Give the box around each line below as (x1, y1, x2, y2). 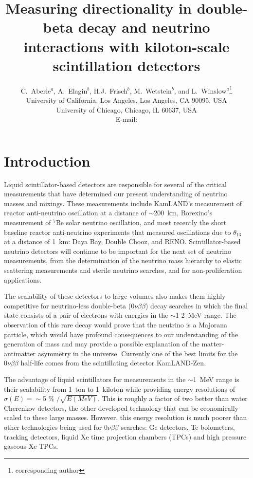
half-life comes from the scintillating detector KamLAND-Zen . (20, 358, 206, 368)
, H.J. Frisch (90, 85, 127, 96)
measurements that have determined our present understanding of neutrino (4, 189, 228, 199)
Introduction (4, 151, 90, 171)
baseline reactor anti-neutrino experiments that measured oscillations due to (4, 227, 231, 237)
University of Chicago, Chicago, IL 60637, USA (56, 104, 197, 115)
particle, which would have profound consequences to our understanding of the (4, 329, 238, 339)
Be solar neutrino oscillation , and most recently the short (55, 217, 227, 228)
